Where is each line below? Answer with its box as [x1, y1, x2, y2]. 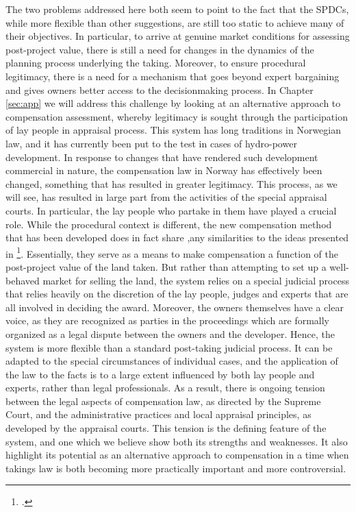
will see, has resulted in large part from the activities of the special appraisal [5, 190, 327, 204]
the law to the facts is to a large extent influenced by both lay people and [5, 367, 315, 381]
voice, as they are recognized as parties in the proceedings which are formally [5, 313, 330, 328]
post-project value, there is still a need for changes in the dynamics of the [5, 42, 314, 56]
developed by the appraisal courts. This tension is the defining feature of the [5, 421, 327, 435]
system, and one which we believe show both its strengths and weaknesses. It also [5, 434, 348, 448]
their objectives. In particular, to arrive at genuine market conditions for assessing [5, 29, 350, 43]
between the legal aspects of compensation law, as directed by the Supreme [5, 393, 321, 408]
